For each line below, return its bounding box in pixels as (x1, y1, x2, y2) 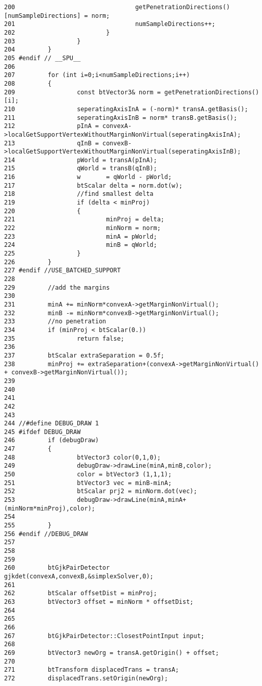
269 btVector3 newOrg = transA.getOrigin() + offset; (4, 649, 219, 656)
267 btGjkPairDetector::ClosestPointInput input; (4, 632, 205, 640)
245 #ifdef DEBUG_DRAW (4, 428, 81, 436)
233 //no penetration (4, 318, 106, 325)
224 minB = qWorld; (4, 241, 157, 249)
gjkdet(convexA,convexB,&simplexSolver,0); (4, 572, 154, 580)
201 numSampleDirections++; (4, 20, 216, 28)
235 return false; (4, 335, 125, 342)
